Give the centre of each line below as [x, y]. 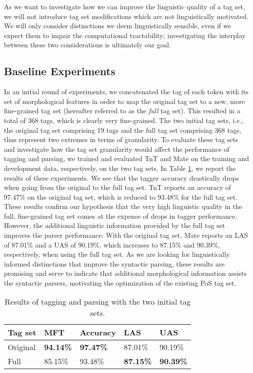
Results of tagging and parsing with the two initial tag [97, 301]
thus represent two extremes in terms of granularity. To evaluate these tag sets [121, 139]
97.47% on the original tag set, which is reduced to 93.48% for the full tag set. [121, 197]
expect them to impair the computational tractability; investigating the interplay [125, 35]
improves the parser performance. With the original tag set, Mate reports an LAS [126, 235]
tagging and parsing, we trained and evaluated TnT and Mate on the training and [126, 158]
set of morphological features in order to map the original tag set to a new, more [125, 101]
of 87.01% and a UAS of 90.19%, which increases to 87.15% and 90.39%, [112, 244]
